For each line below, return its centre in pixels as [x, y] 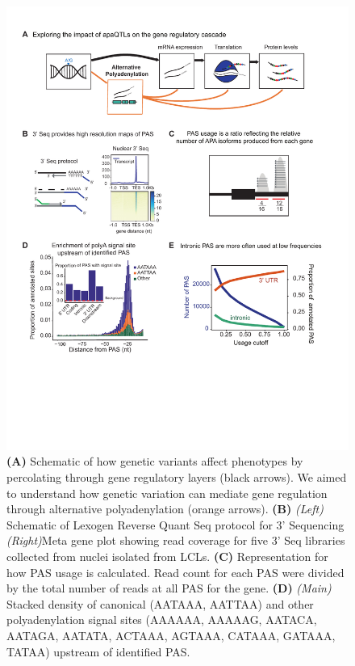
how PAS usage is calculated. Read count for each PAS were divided [175, 572]
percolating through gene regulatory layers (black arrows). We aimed [177, 477]
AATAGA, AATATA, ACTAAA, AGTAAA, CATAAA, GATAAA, [171, 636]
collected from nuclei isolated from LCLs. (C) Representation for [167, 556]
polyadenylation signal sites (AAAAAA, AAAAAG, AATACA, [162, 620]
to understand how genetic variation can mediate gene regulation [167, 493]
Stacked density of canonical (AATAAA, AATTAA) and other [160, 603]
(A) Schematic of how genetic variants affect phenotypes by [155, 461]
